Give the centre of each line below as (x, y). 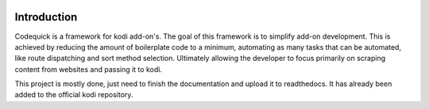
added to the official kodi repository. (74, 95)
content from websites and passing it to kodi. (89, 69)
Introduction (46, 17)
